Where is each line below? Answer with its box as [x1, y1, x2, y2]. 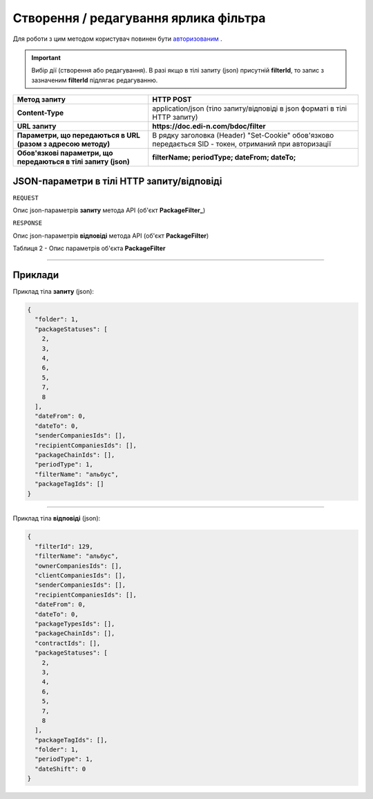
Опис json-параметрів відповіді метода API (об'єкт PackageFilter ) [12, 232, 209, 240]
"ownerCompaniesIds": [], [35, 562, 122, 570]
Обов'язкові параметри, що [17, 149, 113, 158]
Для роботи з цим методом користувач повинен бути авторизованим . [12, 35, 222, 43]
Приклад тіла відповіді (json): [12, 514, 101, 523]
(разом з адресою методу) [17, 139, 111, 149]
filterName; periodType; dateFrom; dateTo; [152, 153, 296, 162]
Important [31, 53, 61, 62]
